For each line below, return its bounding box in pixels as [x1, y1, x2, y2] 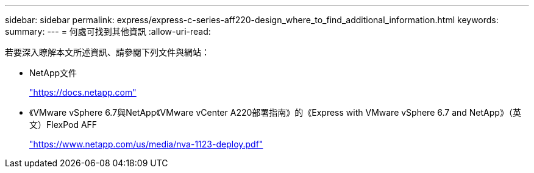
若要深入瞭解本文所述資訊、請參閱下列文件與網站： [5, 47, 210, 57]
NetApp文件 [29, 68, 77, 78]
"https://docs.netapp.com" [29, 87, 137, 97]
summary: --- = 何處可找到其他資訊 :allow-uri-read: [5, 26, 211, 37]
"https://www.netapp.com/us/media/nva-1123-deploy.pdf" [29, 139, 263, 149]
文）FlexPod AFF [29, 119, 98, 130]
